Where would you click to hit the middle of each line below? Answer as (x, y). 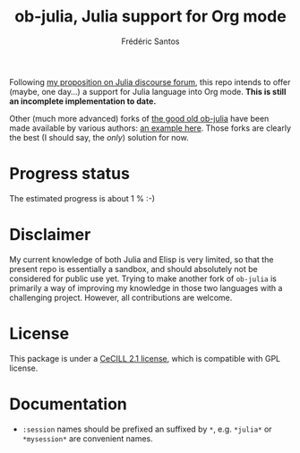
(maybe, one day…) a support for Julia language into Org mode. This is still (148, 91)
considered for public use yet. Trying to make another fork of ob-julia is (143, 278)
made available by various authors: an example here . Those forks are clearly (150, 128)
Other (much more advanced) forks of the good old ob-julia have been (139, 118)
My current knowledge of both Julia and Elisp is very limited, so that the (141, 259)
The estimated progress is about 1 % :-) (82, 198)
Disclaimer (50, 235)
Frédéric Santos (150, 41)
